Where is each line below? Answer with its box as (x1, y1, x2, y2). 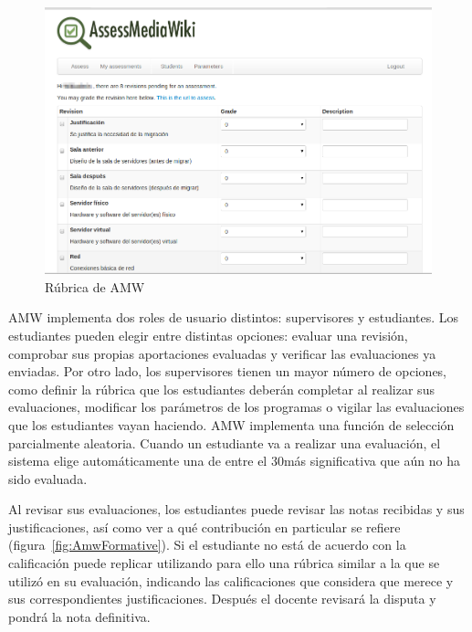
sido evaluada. (8, 469, 88, 488)
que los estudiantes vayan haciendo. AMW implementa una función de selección (8, 415, 455, 434)
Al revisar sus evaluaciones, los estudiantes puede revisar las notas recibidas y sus (8, 500, 465, 519)
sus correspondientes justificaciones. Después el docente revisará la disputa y (8, 589, 436, 608)
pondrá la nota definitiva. (8, 606, 151, 626)
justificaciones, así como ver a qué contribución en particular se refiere (8, 517, 401, 536)
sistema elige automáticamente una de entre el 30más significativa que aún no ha (8, 451, 460, 470)
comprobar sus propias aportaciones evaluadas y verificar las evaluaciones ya (8, 343, 436, 363)
